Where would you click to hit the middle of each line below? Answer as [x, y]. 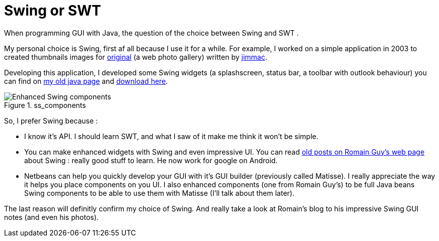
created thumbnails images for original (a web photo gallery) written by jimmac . [136, 57]
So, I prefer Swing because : [51, 120]
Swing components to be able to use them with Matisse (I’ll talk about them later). [159, 193]
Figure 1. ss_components [45, 105]
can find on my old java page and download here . [86, 81]
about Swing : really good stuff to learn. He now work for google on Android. [151, 160]
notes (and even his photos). [51, 217]
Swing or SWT [53, 11]
